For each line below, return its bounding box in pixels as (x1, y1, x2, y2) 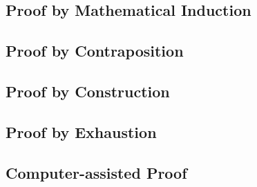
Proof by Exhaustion (6, 121, 157, 142)
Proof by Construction (6, 80, 170, 101)
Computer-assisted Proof (6, 161, 187, 183)
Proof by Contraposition (6, 40, 184, 61)
